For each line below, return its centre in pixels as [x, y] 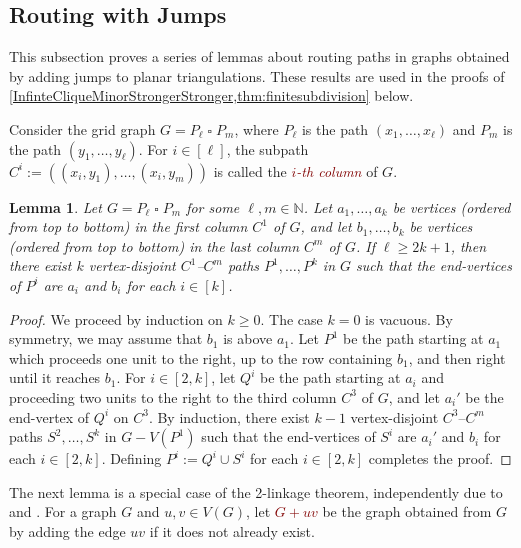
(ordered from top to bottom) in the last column [154, 245]
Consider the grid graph [82, 128]
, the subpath [267, 148]
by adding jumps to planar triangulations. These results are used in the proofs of [257, 75]
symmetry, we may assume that [106, 338]
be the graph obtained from [407, 511]
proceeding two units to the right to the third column [173, 396]
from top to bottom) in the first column [128, 226]
